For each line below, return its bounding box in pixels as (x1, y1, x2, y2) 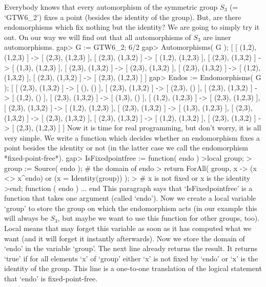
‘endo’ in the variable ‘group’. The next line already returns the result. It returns (4, 243, 258, 254)
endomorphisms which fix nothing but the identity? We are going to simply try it (4, 22, 260, 32)
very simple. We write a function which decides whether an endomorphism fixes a (4, 132, 260, 143)
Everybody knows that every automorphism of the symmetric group (4, 2, 218, 12)
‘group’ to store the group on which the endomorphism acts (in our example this (4, 202, 257, 213)
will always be (4, 213, 48, 223)
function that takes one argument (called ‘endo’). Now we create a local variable (4, 193, 256, 203)
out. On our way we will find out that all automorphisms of (4, 31, 191, 42)
